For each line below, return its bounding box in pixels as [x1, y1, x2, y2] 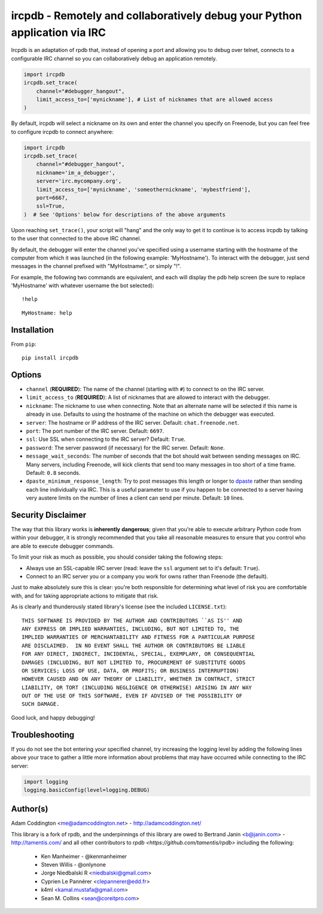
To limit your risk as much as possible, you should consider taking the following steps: [11, 553, 223, 560]
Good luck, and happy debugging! [11, 714, 95, 721]
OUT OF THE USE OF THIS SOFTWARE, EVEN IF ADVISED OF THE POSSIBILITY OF [22, 693, 243, 699]
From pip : [11, 340, 36, 348]
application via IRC [11, 26, 106, 39]
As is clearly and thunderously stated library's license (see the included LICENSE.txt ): [11, 603, 227, 610]
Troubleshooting [11, 730, 75, 740]
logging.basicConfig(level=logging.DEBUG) [23, 787, 150, 793]
